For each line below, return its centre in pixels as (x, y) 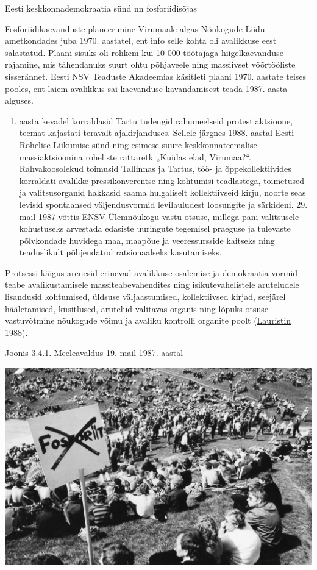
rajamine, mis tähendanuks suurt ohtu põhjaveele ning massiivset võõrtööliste (150, 64)
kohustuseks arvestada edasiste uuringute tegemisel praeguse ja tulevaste (155, 228)
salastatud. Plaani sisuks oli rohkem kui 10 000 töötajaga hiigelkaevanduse (144, 52)
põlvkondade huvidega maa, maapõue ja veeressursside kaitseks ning (147, 240)
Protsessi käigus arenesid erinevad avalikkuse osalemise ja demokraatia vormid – (155, 272)
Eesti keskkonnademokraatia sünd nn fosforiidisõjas (101, 8)
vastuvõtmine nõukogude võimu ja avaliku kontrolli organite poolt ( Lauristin (148, 320)
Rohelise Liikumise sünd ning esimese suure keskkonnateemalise (138, 144)
